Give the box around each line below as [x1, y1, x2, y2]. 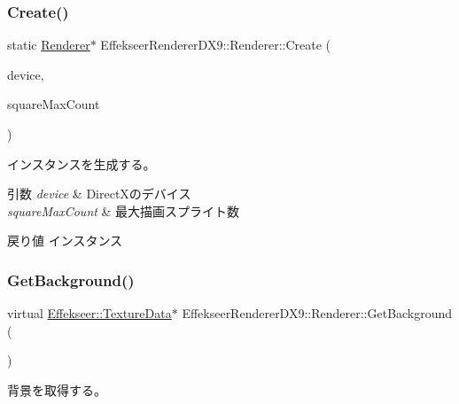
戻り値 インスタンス [7, 231, 123, 250]
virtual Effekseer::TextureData [7, 304, 172, 322]
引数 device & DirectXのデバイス [7, 184, 191, 203]
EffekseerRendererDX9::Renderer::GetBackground [182, 304, 453, 322]
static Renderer [7, 35, 90, 54]
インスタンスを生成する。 [7, 154, 156, 173]
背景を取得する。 [7, 380, 106, 399]
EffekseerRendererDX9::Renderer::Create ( [100, 35, 331, 54]
